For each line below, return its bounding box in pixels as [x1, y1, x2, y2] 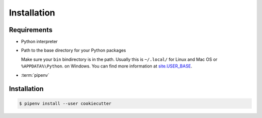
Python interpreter [21, 39, 58, 45]
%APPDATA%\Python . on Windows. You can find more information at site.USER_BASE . [21, 63, 193, 69]
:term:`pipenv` [21, 72, 49, 78]
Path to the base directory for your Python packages [21, 48, 126, 53]
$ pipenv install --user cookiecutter [19, 101, 112, 106]
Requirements [9, 26, 53, 34]
